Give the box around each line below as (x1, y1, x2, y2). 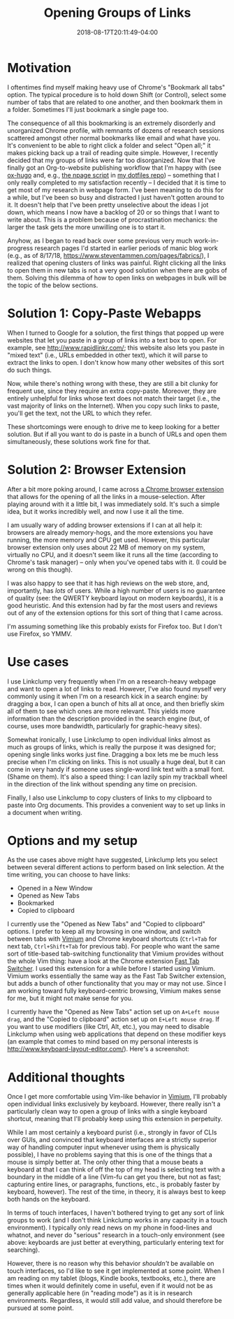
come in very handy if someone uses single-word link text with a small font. (7, 765, 225, 773)
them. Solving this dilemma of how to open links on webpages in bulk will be (7, 273, 227, 282)
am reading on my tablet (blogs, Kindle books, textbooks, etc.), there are (7, 1274, 216, 1283)
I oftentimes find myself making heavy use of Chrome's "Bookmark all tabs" (7, 82, 226, 92)
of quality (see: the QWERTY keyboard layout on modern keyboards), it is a (7, 593, 224, 602)
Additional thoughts (7, 1069, 126, 1085)
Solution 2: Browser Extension (7, 461, 187, 477)
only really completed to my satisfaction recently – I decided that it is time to (7, 178, 226, 187)
